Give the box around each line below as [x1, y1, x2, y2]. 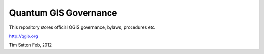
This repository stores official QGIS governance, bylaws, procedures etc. [9, 24, 156, 30]
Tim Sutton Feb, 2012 [9, 42, 52, 48]
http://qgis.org [9, 33, 39, 39]
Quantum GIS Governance [9, 7, 117, 18]
